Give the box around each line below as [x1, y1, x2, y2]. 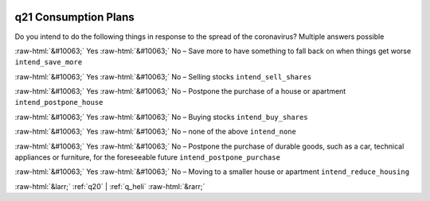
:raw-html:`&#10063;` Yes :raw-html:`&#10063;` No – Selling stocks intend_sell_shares [14, 72, 312, 81]
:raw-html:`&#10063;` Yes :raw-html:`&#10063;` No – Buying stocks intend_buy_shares [14, 112, 308, 122]
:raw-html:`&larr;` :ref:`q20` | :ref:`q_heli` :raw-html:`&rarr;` [14, 181, 205, 191]
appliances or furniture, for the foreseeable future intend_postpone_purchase [14, 153, 280, 162]
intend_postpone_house [14, 98, 104, 107]
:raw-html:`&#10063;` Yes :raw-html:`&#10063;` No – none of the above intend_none [14, 127, 296, 137]
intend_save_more [14, 58, 83, 67]
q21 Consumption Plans [14, 10, 135, 24]
